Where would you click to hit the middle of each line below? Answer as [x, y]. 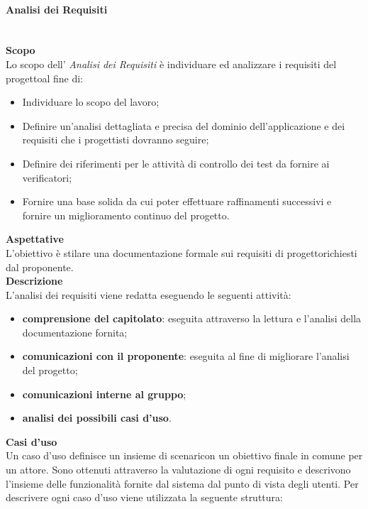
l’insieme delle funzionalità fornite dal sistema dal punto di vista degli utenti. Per [182, 483]
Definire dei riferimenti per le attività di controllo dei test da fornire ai [176, 163]
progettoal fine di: [44, 78]
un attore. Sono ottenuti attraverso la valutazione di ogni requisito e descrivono [178, 470]
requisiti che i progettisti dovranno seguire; [116, 139]
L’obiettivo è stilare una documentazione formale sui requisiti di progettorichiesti [182, 252]
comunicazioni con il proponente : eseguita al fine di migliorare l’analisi [186, 356]
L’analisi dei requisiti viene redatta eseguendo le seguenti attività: [149, 294]
